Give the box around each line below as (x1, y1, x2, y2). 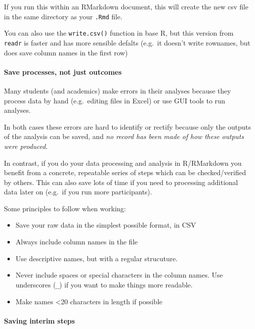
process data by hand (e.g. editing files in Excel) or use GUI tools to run (4, 95, 225, 105)
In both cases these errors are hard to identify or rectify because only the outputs (4, 121, 251, 132)
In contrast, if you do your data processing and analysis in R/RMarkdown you (4, 157, 242, 168)
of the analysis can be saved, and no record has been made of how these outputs (4, 131, 244, 141)
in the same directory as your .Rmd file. (4, 11, 123, 21)
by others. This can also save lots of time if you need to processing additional (4, 177, 238, 187)
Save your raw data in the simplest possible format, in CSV (15, 220, 196, 230)
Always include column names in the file (15, 236, 138, 247)
